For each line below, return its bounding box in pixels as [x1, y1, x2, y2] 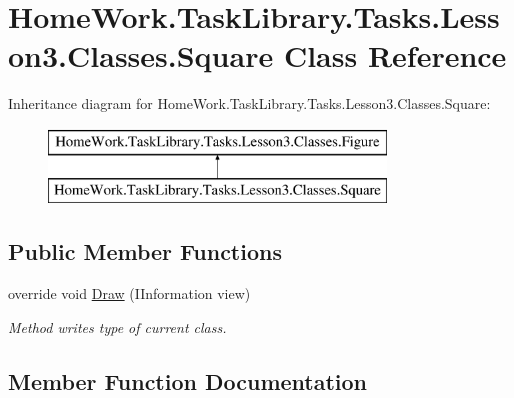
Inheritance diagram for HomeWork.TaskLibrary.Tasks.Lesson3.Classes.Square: [8, 93, 491, 114]
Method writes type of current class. [8, 316, 227, 337]
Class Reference [283, 35, 507, 76]
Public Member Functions [8, 236, 282, 267]
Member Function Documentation [8, 365, 368, 396]
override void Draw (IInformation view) [8, 283, 251, 304]
